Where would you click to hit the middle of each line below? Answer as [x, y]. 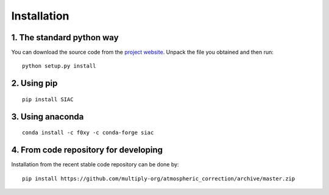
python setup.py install [59, 66]
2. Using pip [34, 83]
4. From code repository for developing [87, 150]
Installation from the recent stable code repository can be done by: [95, 165]
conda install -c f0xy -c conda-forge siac [88, 133]
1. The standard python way [65, 37]
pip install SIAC [48, 99]
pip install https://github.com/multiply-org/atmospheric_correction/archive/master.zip [159, 179]
